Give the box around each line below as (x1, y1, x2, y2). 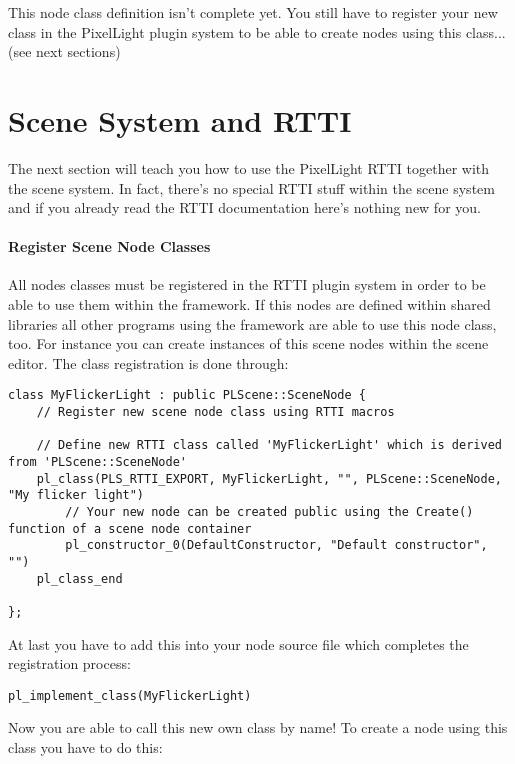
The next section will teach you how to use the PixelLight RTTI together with (8, 157, 490, 178)
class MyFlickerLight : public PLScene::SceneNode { (8, 388, 366, 403)
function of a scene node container (8, 521, 252, 536)
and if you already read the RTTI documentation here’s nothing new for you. (8, 197, 481, 218)
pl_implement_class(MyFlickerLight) (8, 688, 252, 703)
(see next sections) (8, 41, 121, 62)
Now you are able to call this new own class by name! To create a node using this (8, 717, 508, 738)
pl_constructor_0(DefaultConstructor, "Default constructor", (65, 538, 488, 553)
